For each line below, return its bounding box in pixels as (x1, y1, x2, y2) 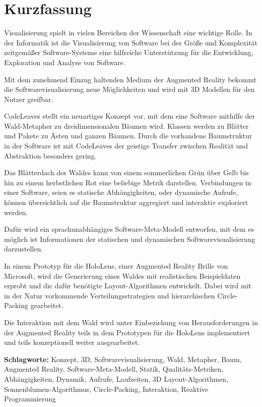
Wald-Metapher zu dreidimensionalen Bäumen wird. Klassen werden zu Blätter (4, 120, 249, 131)
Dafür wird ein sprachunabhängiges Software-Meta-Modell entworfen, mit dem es (4, 224, 254, 234)
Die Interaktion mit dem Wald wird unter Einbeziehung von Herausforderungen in (4, 317, 258, 327)
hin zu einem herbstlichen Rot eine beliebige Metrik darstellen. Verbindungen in (4, 177, 251, 187)
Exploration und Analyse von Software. (4, 57, 125, 67)
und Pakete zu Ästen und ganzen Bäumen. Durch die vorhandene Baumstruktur (4, 130, 252, 141)
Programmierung (4, 393, 56, 404)
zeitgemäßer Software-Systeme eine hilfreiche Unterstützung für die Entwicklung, (4, 47, 253, 58)
